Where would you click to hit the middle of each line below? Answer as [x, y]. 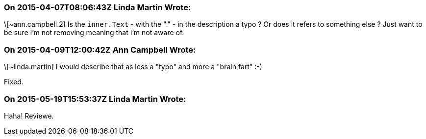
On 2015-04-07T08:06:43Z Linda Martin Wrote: [98, 7]
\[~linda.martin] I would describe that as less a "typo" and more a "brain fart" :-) [133, 67]
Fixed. [14, 82]
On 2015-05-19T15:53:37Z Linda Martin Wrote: [95, 99]
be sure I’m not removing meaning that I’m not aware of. [94, 33]
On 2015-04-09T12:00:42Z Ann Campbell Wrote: [100, 50]
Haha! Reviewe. [29, 116]
